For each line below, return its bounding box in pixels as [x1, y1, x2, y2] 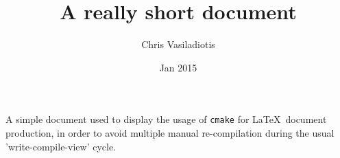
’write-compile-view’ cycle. [5, 139, 117, 153]
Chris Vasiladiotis [141, 37, 215, 52]
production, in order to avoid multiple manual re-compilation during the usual [5, 125, 335, 139]
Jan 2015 [159, 60, 197, 74]
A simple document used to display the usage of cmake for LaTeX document [5, 112, 327, 126]
